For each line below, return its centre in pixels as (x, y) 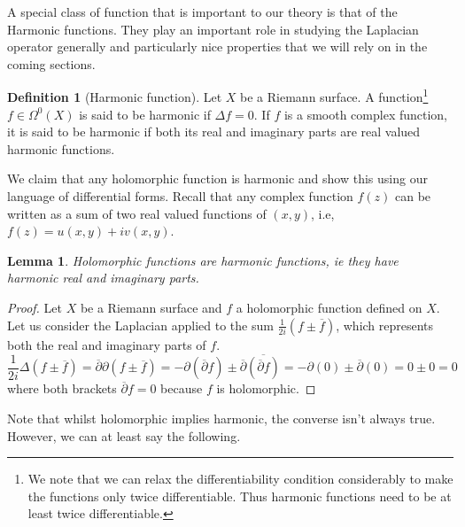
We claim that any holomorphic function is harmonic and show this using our (217, 178)
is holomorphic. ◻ (266, 388)
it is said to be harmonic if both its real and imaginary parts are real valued (214, 132)
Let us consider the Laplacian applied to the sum (140, 325)
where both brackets (62, 388)
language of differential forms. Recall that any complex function (180, 196)
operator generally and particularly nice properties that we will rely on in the (217, 46)
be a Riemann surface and (151, 307)
